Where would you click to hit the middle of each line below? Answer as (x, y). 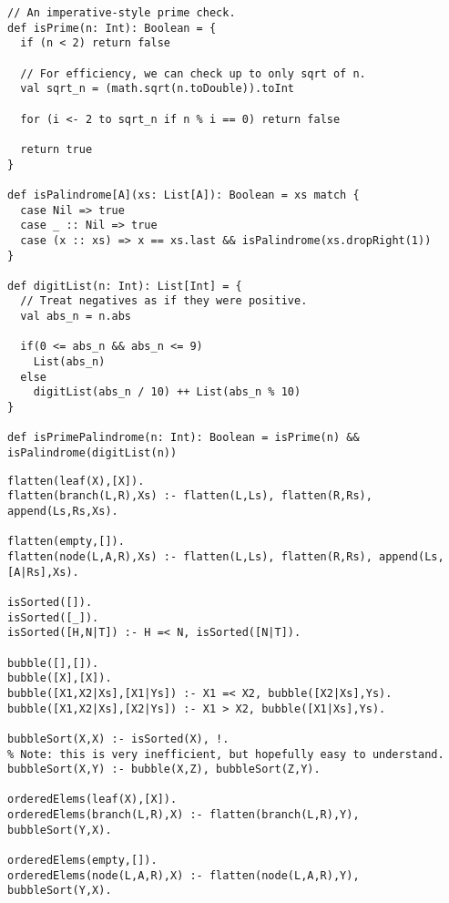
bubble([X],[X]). (60, 678)
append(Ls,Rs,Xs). (63, 511)
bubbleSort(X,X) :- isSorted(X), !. (118, 739)
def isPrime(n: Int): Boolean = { (112, 28)
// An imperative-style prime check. (122, 13)
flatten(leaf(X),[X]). (76, 481)
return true (56, 149)
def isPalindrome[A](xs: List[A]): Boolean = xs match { (184, 195)
